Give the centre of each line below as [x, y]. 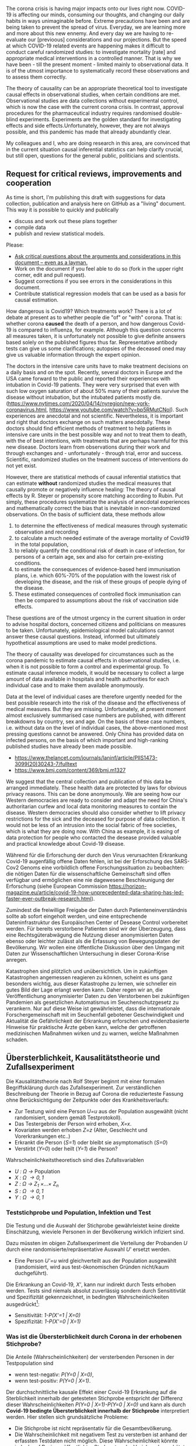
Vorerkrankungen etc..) [42, 1136]
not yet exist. [22, 466]
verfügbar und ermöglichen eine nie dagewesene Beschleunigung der [90, 880]
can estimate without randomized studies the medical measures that [89, 483]
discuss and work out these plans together [66, 221]
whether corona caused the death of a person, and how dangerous [87, 323]
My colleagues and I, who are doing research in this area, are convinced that [98, 143]
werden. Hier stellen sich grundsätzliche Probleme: [67, 1417]
